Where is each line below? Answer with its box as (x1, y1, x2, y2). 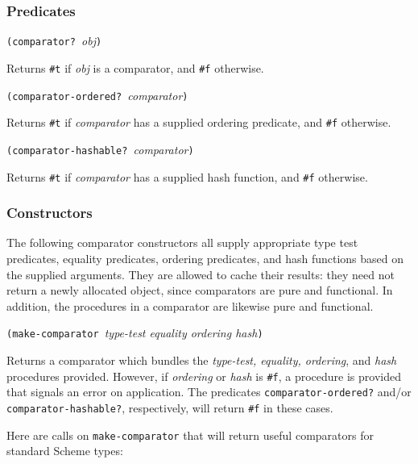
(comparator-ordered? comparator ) (6, 86, 188, 103)
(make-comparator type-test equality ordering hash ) (6, 324, 263, 341)
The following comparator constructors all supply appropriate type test (6, 234, 358, 251)
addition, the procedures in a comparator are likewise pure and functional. (6, 297, 374, 314)
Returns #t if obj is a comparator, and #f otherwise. (6, 59, 264, 76)
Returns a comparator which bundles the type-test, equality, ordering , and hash (6, 352, 397, 368)
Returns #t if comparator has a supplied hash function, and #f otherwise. (6, 168, 368, 185)
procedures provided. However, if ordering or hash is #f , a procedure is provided (6, 367, 401, 384)
